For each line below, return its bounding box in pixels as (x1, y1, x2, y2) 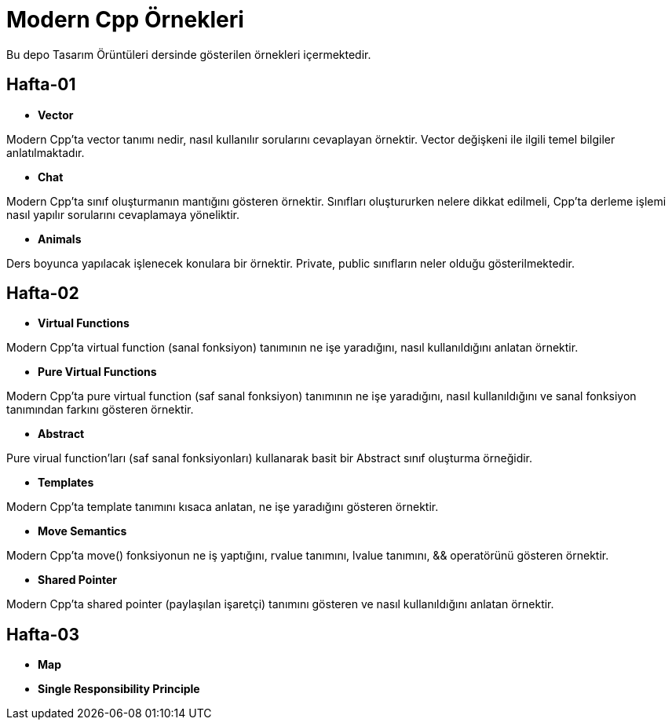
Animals (38, 232, 82, 246)
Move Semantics (38, 524, 127, 538)
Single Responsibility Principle (38, 682, 200, 696)
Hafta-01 (6, 75, 76, 95)
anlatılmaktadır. (6, 145, 85, 159)
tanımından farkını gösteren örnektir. (6, 403, 194, 417)
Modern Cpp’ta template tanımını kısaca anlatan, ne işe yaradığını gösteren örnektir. (6, 500, 439, 514)
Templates (38, 476, 94, 490)
